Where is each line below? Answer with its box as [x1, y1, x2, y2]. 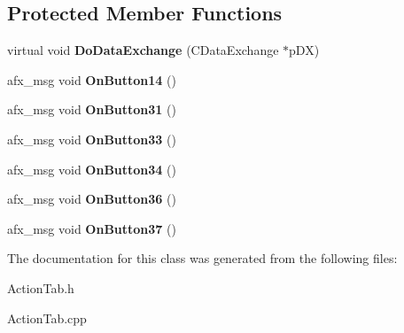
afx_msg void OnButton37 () [7, 219, 176, 237]
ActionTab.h [7, 278, 74, 297]
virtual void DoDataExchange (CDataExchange [7, 41, 279, 59]
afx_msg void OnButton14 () [7, 70, 176, 89]
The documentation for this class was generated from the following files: [7, 249, 398, 267]
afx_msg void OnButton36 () [7, 190, 176, 208]
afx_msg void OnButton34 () [7, 159, 176, 178]
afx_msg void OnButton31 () [7, 100, 176, 119]
